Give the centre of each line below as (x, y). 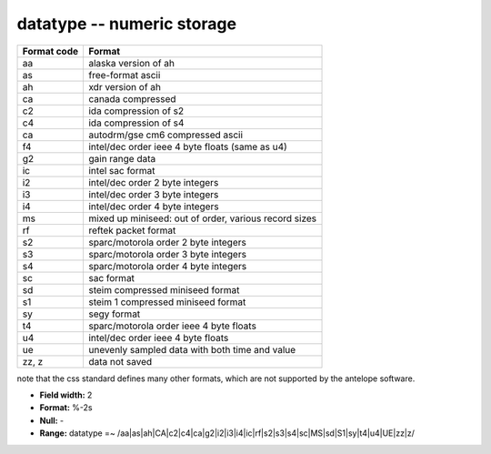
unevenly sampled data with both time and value (192, 349)
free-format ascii (124, 75)
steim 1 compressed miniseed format (167, 302)
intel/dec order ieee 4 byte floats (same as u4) (188, 146)
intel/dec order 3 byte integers (153, 194)
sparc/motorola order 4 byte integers (167, 266)
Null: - (52, 420)
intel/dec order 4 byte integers (153, 207)
